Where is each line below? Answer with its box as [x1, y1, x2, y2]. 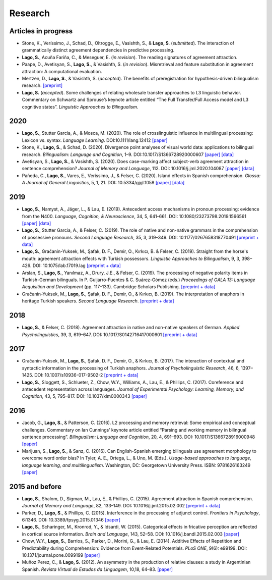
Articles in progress [9, 27, 73, 35]
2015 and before [9, 482, 62, 491]
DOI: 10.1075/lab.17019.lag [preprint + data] [32, 262, 121, 269]
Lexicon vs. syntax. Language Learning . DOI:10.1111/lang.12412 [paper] [22, 137, 168, 143]
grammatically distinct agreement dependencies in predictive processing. [22, 47, 175, 53]
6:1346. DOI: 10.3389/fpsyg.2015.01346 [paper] [22, 517, 120, 523]
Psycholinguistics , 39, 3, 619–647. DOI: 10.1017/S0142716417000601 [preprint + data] [22, 331, 197, 338]
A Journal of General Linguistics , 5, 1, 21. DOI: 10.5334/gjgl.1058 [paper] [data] [22, 180, 185, 186]
